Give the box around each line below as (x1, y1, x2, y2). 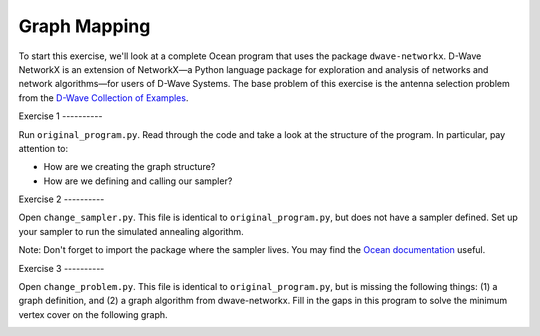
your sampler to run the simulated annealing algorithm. (18, 225, 244, 237)
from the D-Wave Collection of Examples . (18, 91, 189, 104)
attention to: (18, 142, 69, 154)
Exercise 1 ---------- (18, 110, 103, 122)
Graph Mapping (18, 15, 151, 37)
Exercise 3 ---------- (18, 262, 105, 274)
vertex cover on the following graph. (18, 308, 169, 320)
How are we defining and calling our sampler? (43, 175, 233, 187)
